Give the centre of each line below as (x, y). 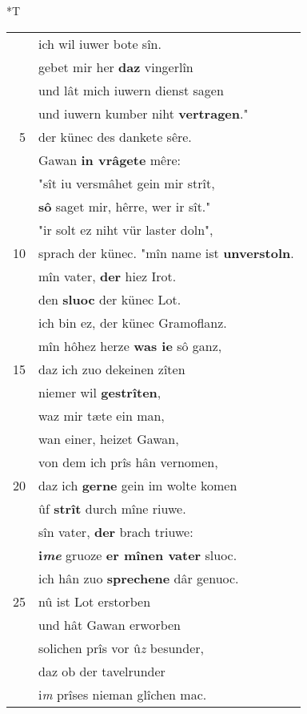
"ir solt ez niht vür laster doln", (126, 229)
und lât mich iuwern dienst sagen (131, 90)
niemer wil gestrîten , (100, 392)
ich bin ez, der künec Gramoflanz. (133, 322)
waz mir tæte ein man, (102, 415)
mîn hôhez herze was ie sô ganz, (130, 345)
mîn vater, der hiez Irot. (108, 276)
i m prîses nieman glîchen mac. (123, 694)
